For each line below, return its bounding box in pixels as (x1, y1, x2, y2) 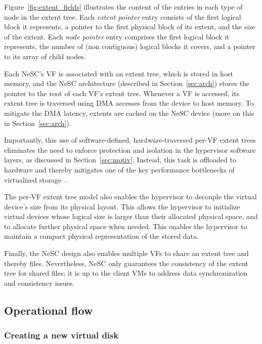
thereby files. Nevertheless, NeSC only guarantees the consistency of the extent (4, 257, 248, 268)
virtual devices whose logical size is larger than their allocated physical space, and (4, 211, 258, 222)
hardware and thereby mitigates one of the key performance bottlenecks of (4, 164, 235, 175)
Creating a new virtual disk (4, 329, 119, 341)
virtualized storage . (4, 174, 67, 185)
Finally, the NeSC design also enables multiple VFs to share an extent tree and (4, 248, 249, 259)
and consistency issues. (4, 277, 75, 288)
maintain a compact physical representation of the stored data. (4, 231, 199, 241)
